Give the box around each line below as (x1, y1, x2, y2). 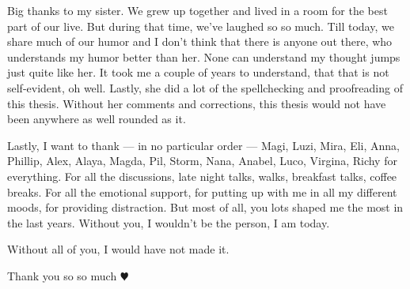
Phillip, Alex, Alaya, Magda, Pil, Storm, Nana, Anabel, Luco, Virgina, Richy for (7, 152, 397, 169)
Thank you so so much (7, 267, 117, 283)
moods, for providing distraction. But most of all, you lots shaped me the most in (7, 199, 404, 216)
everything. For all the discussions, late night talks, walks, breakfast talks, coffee (7, 167, 397, 184)
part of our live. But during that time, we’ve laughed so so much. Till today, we (7, 17, 394, 34)
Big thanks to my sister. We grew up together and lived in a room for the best (7, 2, 388, 18)
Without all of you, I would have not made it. (7, 241, 230, 257)
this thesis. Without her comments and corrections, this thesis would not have (7, 95, 386, 111)
